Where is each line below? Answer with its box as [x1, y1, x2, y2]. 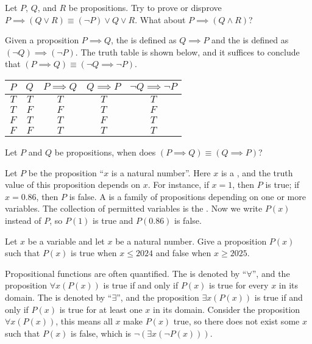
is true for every [209, 279, 269, 292]
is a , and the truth [221, 166, 293, 179]
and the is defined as [211, 34, 289, 46]
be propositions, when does [54, 145, 156, 158]
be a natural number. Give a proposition [115, 234, 267, 247]
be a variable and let [27, 234, 105, 247]
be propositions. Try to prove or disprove [68, 1, 222, 13]
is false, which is [71, 326, 132, 339]
